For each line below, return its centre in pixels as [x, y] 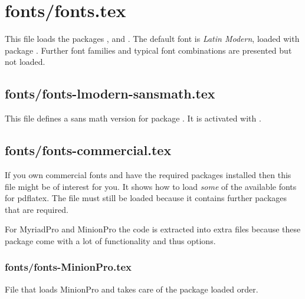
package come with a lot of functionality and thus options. [110, 240]
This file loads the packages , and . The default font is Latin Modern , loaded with [152, 39]
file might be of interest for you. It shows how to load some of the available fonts [151, 186]
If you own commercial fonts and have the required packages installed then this [148, 174]
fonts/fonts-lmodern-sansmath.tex [110, 93]
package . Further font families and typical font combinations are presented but [148, 50]
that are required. [37, 209]
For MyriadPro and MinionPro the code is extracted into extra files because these [153, 229]
